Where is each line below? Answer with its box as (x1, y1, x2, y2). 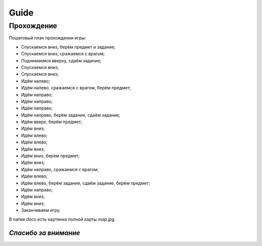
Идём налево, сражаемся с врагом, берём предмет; (21, 85, 131, 91)
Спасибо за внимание (9, 229, 80, 237)
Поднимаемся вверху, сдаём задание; (21, 57, 101, 63)
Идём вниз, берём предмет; (21, 153, 80, 159)
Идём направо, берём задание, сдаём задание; (21, 112, 121, 118)
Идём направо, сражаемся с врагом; (21, 166, 99, 172)
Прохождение (9, 21, 58, 30)
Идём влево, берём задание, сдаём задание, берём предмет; (21, 180, 150, 186)
